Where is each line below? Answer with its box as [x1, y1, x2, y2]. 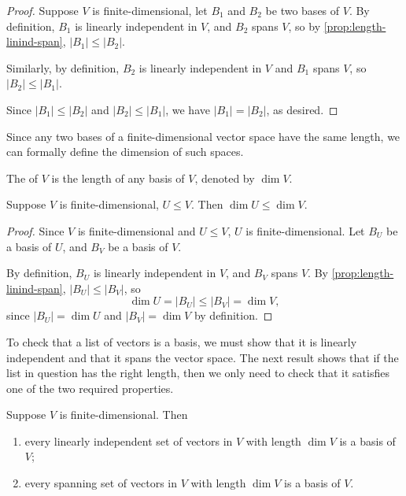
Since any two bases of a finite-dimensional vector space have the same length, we [6, 128, 400, 144]
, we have [165, 101, 210, 117]
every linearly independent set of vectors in [24, 432, 233, 449]
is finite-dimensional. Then [59, 406, 188, 423]
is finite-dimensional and [77, 222, 196, 239]
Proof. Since [6, 222, 65, 239]
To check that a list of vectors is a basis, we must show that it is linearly [6, 333, 357, 350]
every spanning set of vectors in [24, 475, 177, 491]
